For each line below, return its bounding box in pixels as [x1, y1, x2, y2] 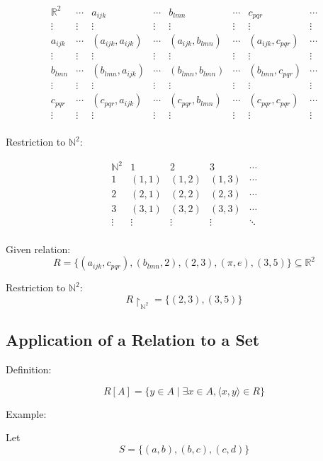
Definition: [6, 362, 52, 377]
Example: [6, 406, 47, 421]
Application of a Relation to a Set [6, 329, 260, 351]
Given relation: [6, 241, 71, 256]
